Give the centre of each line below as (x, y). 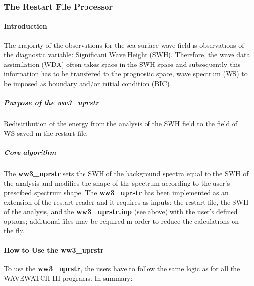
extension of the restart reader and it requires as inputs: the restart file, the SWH (126, 202)
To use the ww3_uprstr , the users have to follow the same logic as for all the (122, 268)
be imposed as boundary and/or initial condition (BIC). (88, 83)
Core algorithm (30, 152)
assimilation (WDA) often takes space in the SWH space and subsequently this (122, 64)
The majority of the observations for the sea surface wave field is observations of (124, 45)
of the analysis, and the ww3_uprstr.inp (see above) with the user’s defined (121, 211)
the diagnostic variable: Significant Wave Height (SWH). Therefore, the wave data (127, 55)
